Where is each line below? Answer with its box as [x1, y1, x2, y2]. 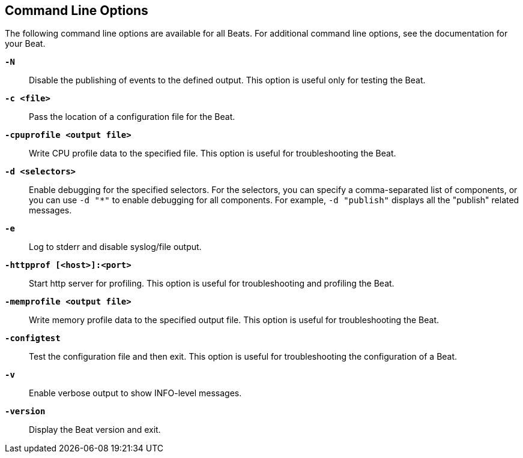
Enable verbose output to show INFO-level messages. [29, 388, 242, 399]
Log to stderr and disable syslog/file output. [29, 242, 202, 252]
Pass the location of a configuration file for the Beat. [29, 112, 235, 122]
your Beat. [5, 38, 46, 49]
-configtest [5, 333, 61, 343]
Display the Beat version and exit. [29, 424, 161, 435]
